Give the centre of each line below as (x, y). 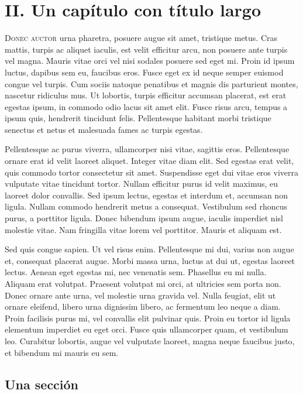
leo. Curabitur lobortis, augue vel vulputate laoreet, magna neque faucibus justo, (150, 340)
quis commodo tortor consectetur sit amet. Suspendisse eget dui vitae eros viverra (152, 172)
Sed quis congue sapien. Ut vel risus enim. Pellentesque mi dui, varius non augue (149, 249)
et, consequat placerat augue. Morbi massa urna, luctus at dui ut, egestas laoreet (150, 260)
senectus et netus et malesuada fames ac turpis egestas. (104, 129)
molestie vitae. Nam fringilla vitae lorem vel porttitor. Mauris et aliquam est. (143, 229)
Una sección (42, 384)
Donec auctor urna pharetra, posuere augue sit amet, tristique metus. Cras (141, 38)
